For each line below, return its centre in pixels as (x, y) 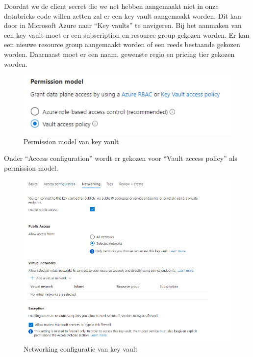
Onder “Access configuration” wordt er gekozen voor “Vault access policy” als (121, 158)
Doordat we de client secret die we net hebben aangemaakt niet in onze (111, 6)
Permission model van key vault (71, 141)
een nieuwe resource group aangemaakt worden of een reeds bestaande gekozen (122, 44)
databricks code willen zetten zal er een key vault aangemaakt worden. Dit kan (123, 15)
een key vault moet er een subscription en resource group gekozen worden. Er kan (127, 35)
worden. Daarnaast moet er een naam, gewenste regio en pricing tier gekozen (119, 54)
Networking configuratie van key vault (81, 349)
